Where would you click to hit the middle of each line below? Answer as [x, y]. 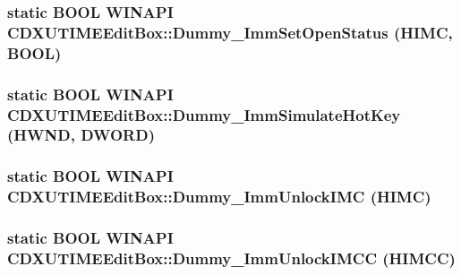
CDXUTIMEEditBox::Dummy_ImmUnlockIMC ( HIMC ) [219, 197]
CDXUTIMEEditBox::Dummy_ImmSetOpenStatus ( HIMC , [230, 32]
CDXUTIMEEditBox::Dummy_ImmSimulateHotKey [204, 114]
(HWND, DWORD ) [81, 135]
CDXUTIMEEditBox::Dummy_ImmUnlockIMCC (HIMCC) [231, 258]
